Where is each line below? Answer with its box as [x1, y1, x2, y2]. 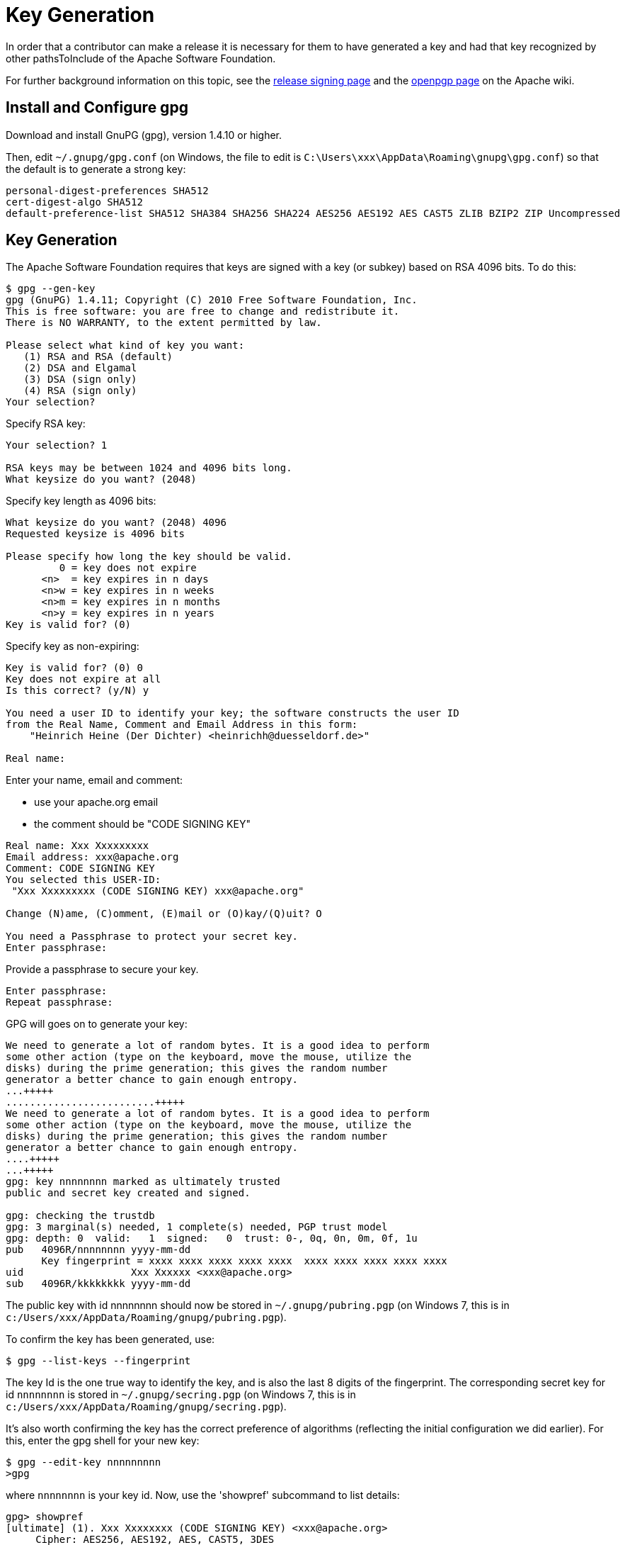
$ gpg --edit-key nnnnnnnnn [6, 1456, 161, 1468]
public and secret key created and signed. [6, 1187, 251, 1199]
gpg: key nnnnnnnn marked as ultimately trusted [6, 1176, 280, 1188]
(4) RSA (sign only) [23, 385, 137, 397]
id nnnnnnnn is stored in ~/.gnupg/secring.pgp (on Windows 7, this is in [6, 1388, 356, 1401]
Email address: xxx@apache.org [6, 851, 179, 863]
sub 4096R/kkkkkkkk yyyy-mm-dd [6, 1278, 191, 1290]
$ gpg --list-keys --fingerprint [6, 1355, 191, 1367]
